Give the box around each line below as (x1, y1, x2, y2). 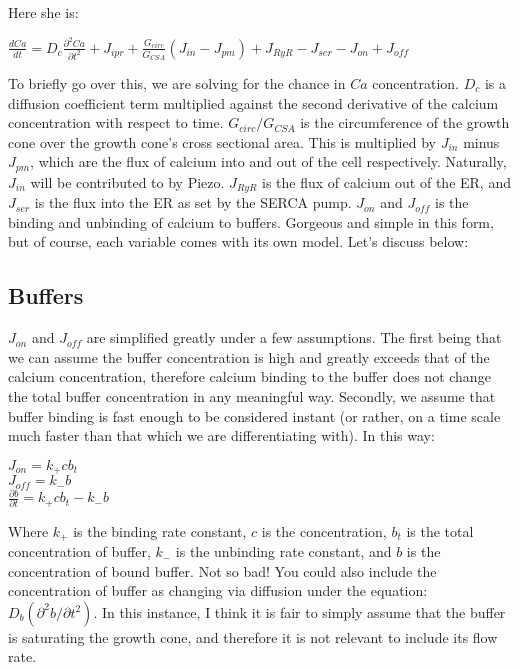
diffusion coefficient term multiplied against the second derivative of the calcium (8, 92, 499, 113)
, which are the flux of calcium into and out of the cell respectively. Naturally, (30, 151, 507, 172)
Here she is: (8, 2, 79, 22)
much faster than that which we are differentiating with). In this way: (8, 425, 435, 446)
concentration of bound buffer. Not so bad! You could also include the (8, 560, 437, 581)
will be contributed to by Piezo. (30, 171, 225, 192)
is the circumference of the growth (300, 112, 510, 133)
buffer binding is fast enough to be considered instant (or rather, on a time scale (8, 405, 501, 426)
